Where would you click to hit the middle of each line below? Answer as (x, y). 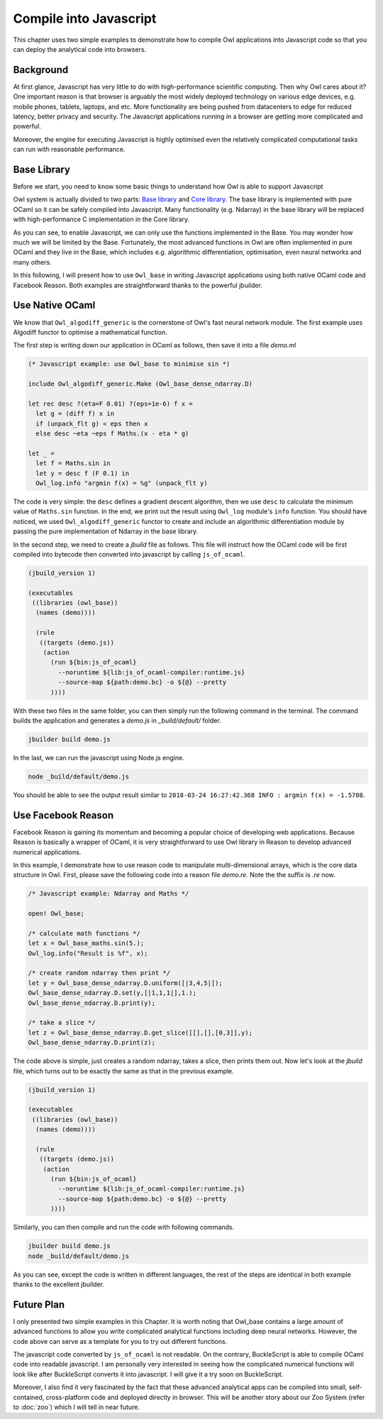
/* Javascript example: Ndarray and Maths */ (109, 894)
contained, (29, 1397)
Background (41, 70)
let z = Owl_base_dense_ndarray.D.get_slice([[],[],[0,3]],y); (140, 1033)
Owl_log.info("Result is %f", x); (88, 953)
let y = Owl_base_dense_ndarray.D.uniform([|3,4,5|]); (125, 983)
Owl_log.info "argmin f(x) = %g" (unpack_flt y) (122, 483)
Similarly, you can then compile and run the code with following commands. (124, 1228)
